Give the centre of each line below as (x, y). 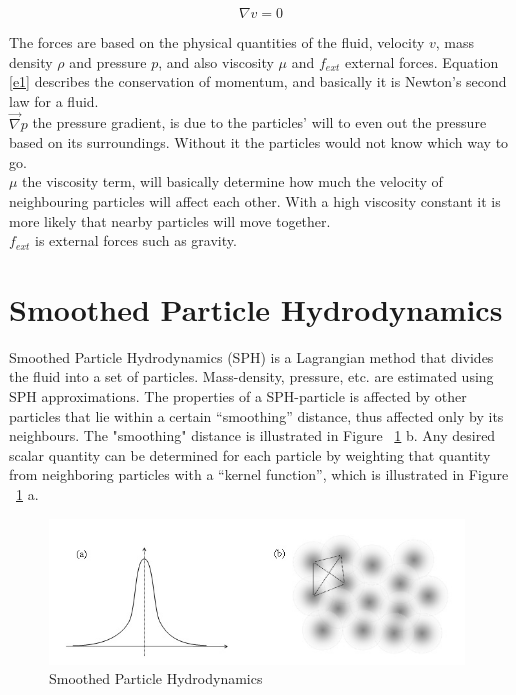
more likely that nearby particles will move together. (170, 220)
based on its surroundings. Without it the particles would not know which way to (259, 142)
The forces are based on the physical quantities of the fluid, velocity (217, 42)
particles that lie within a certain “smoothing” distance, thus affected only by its (256, 415)
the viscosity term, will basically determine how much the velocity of (232, 181)
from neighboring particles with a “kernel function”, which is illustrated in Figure (259, 474)
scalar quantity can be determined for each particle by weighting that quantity (250, 454)
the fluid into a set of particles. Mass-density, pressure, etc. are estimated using (251, 376)
